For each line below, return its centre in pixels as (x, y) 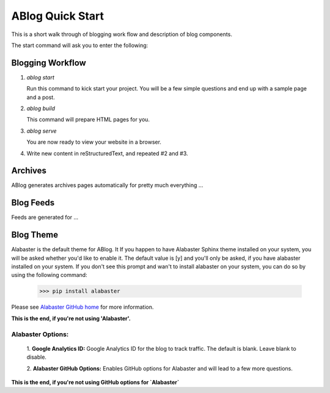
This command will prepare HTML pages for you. (88, 120)
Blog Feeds (33, 203)
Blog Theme (35, 235)
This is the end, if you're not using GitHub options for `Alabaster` (95, 382)
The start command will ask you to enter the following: (80, 45)
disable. (37, 357)
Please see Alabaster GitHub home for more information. (82, 307)
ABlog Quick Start (57, 16)
